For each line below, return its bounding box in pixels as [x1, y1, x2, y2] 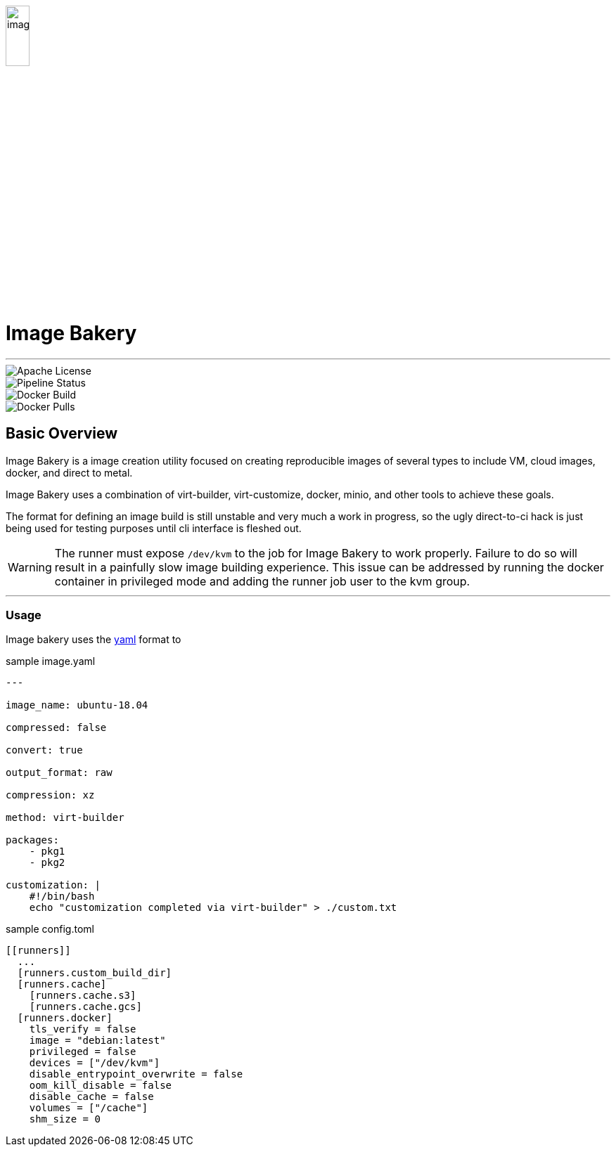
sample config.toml [6, 923, 94, 936]
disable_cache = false [29, 1091, 154, 1103]
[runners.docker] [17, 1012, 113, 1024]
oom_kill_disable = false [29, 1080, 172, 1092]
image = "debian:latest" [29, 1035, 166, 1047]
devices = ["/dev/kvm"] [29, 1057, 160, 1069]
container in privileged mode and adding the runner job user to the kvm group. [54, 574, 470, 588]
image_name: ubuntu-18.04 [6, 699, 148, 711]
